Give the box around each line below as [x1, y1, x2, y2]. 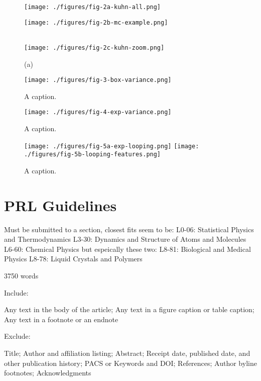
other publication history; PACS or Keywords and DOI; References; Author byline [4, 357, 257, 368]
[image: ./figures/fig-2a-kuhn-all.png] [24, 4, 161, 11]
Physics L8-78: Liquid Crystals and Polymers [4, 253, 143, 264]
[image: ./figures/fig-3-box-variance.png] [24, 76, 172, 84]
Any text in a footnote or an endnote [4, 314, 118, 324]
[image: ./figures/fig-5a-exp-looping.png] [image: [24, 142, 199, 150]
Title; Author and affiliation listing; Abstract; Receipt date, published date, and [4, 348, 250, 358]
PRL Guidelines [4, 195, 117, 215]
